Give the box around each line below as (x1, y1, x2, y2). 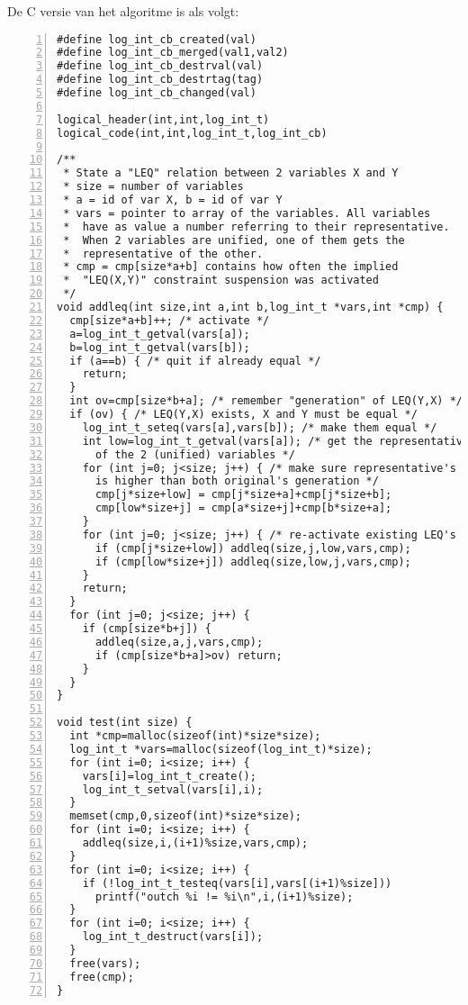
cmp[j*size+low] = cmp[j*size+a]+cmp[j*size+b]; (94, 488, 392, 502)
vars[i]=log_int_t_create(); (82, 769, 256, 783)
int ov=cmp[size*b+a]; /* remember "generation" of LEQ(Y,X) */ (69, 394, 463, 408)
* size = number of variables (63, 180, 244, 194)
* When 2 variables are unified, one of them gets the (63, 233, 405, 247)
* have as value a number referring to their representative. (63, 220, 450, 233)
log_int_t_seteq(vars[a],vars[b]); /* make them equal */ (82, 421, 437, 434)
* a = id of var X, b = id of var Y (63, 194, 283, 207)
